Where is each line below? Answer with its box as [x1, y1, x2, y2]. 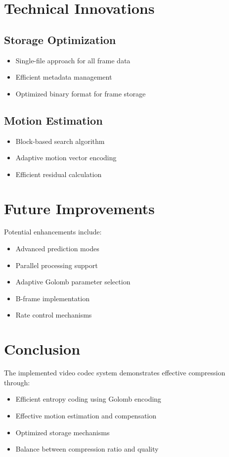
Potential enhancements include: [4, 227, 102, 237]
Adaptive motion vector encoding [15, 152, 117, 163]
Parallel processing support [15, 260, 98, 270]
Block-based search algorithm [15, 136, 105, 146]
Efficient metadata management [15, 72, 112, 82]
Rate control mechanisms [15, 310, 92, 320]
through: [4, 377, 30, 387]
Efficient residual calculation [15, 169, 102, 179]
